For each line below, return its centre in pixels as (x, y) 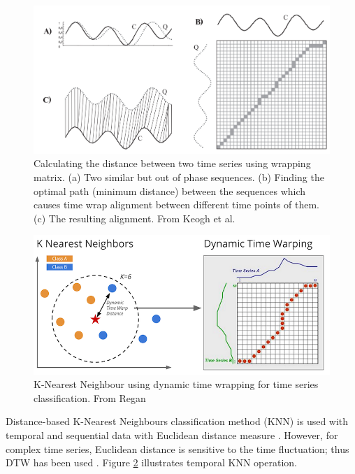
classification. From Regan (90, 397)
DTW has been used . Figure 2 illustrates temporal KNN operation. (151, 462)
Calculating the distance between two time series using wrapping (172, 163)
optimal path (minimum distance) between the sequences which (170, 191)
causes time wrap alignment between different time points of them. (176, 204)
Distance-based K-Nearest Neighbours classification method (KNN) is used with (177, 421)
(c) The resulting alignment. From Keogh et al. (135, 218)
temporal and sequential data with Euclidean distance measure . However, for (172, 434)
